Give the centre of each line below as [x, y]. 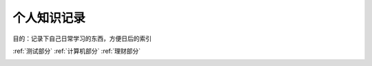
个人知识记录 [49, 18]
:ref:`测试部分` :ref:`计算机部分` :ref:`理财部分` [77, 51]
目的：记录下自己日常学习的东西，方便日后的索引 [82, 38]
